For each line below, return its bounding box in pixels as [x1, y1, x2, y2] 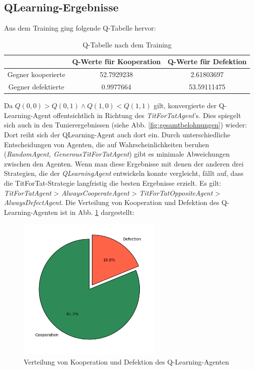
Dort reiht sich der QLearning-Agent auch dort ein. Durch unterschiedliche [4, 129, 230, 139]
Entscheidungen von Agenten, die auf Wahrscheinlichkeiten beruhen [4, 139, 210, 149]
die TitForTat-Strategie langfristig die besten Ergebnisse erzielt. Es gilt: [4, 177, 221, 188]
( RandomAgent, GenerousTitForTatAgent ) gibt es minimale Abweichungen [4, 149, 230, 159]
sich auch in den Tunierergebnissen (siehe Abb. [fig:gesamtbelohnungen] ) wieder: [4, 120, 247, 130]
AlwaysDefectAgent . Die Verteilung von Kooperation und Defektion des [4, 197, 219, 207]
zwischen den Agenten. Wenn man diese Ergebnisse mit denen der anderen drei [4, 158, 244, 168]
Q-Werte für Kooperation [72, 56, 161, 67]
